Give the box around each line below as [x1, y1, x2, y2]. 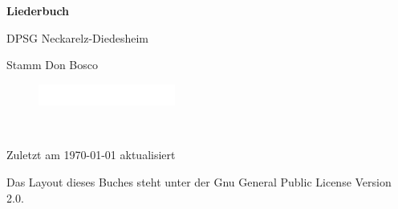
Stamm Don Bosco [6, 56, 99, 73]
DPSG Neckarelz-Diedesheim [6, 29, 148, 46]
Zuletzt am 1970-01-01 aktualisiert [6, 146, 176, 163]
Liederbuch [6, 2, 70, 18]
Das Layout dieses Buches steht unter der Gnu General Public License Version [6, 174, 392, 191]
